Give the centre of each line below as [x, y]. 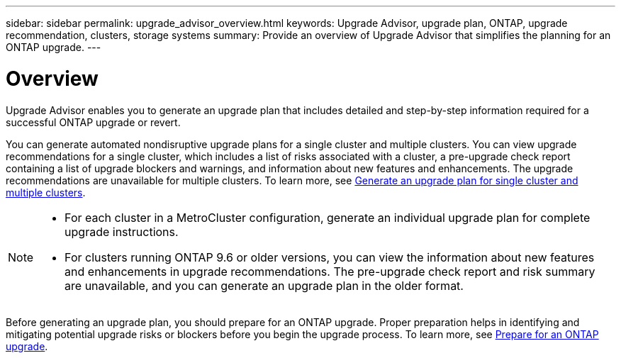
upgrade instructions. [122, 231]
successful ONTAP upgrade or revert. [93, 122]
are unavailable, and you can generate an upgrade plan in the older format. [264, 285]
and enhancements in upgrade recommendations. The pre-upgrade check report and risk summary [330, 271]
